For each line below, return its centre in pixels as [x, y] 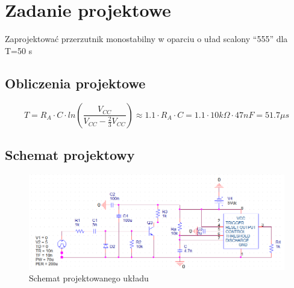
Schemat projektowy [70, 154]
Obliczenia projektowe [75, 83]
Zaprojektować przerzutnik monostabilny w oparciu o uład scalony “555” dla [146, 39]
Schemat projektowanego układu [89, 278]
